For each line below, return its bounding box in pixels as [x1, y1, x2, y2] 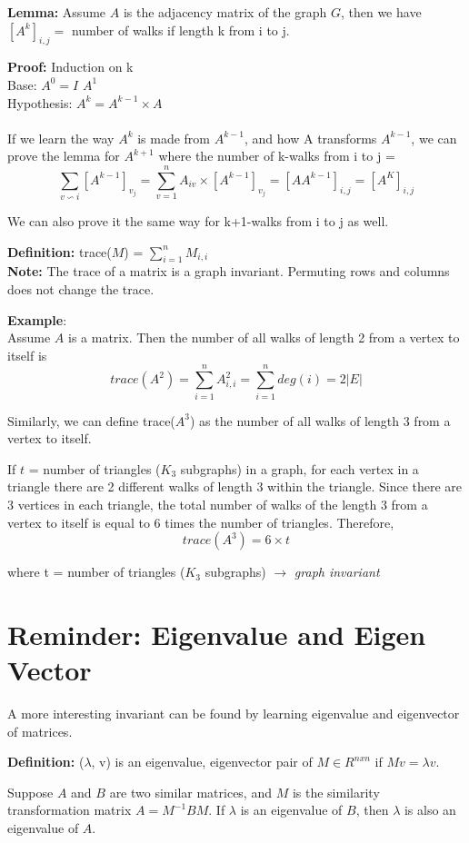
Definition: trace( [7, 242, 112, 261]
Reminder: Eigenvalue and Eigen [7, 615, 426, 652]
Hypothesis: [7, 93, 73, 112]
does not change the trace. [7, 280, 155, 299]
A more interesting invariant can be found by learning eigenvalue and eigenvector [7, 704, 460, 723]
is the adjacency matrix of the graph [123, 3, 327, 21]
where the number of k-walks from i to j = [158, 146, 395, 165]
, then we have [340, 3, 422, 21]
